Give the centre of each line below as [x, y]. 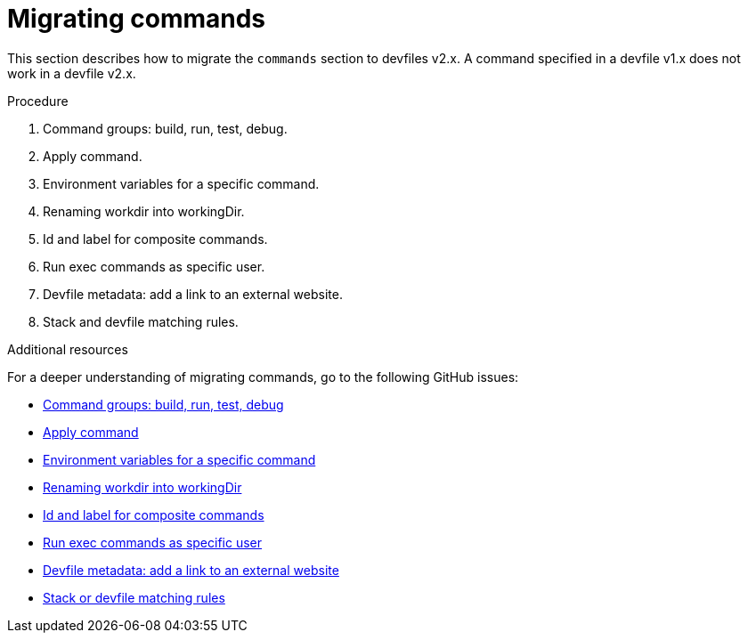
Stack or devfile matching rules [134, 597]
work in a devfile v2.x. [72, 73]
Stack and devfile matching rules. [141, 321]
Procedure [38, 101]
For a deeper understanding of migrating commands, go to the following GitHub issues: [263, 377]
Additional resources [68, 349]
